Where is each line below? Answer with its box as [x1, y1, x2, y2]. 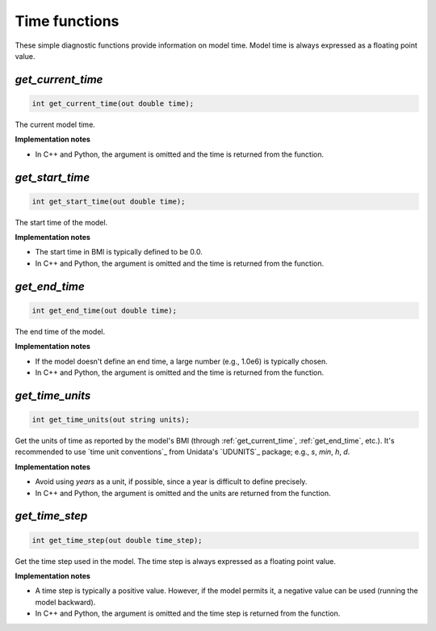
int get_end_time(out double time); [31, 305, 178, 315]
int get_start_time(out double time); [31, 196, 186, 206]
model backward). [35, 597, 96, 607]
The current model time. [15, 120, 96, 129]
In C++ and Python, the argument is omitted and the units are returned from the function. [35, 488, 331, 498]
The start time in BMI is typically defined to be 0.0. [35, 247, 203, 257]
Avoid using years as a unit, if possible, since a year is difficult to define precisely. [35, 477, 308, 486]
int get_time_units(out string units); [31, 415, 190, 424]
